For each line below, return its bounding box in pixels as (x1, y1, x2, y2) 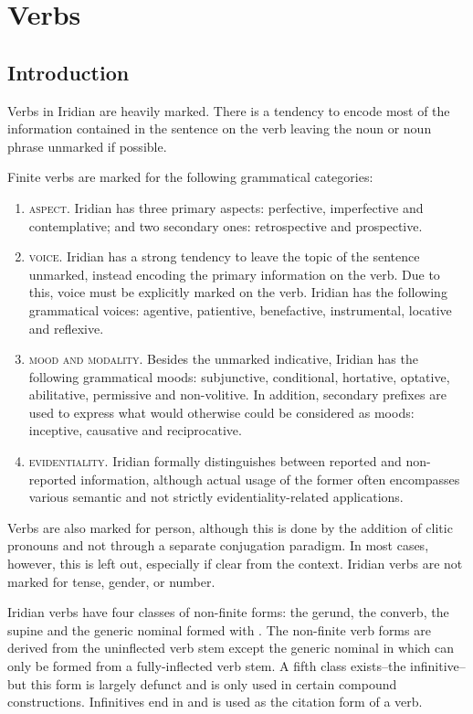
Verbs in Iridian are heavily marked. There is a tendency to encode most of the (7, 101, 450, 120)
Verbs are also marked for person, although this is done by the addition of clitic (7, 517, 453, 537)
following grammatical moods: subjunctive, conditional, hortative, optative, (28, 367, 450, 386)
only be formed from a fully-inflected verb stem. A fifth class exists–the (7, 656, 406, 676)
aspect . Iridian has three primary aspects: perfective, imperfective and (28, 197, 424, 217)
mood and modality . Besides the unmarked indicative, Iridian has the (28, 349, 418, 368)
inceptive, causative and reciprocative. (28, 421, 242, 440)
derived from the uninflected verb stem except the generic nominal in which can (7, 638, 455, 657)
